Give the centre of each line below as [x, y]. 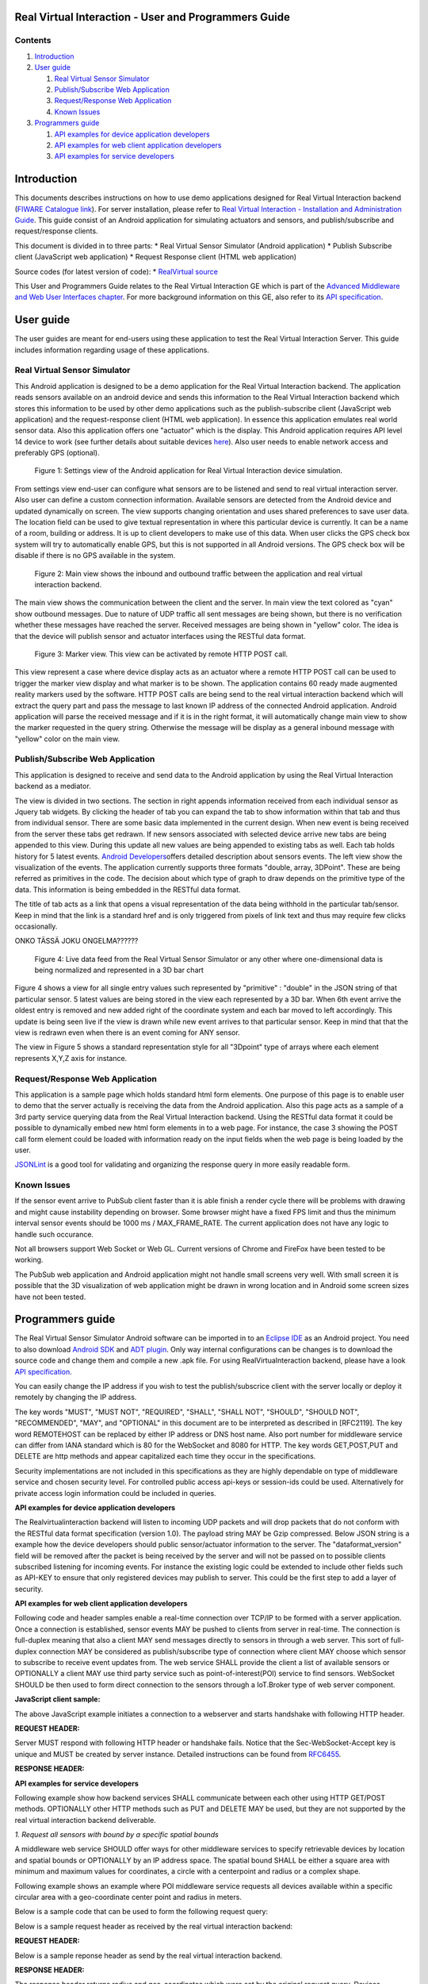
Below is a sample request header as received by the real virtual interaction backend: [154, 1926]
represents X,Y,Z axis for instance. [71, 1058]
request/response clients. [56, 231]
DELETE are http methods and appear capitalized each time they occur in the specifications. [165, 1456]
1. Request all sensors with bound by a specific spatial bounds [117, 1835]
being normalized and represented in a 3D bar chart [119, 970]
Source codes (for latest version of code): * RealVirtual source [116, 271]
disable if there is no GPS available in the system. [95, 556]
